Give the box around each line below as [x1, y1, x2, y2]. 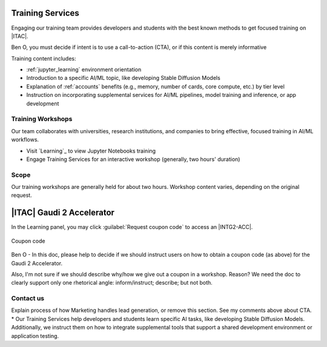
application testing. [11, 332, 59, 339]
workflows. [11, 136, 39, 144]
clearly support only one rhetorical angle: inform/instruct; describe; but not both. [11, 279, 213, 286]
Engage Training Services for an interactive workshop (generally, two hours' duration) [26, 155, 240, 163]
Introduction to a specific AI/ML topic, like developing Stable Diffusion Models [26, 74, 220, 82]
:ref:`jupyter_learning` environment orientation [26, 66, 142, 73]
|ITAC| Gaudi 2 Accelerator [11, 208, 115, 218]
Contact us [11, 294, 45, 303]
